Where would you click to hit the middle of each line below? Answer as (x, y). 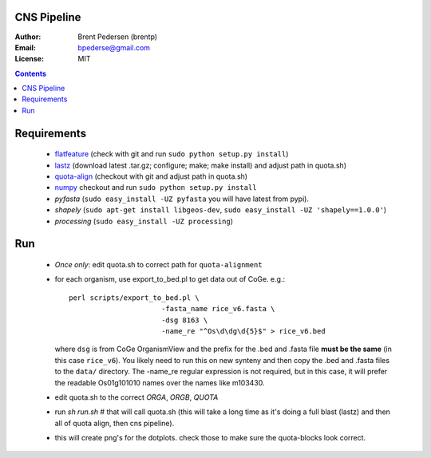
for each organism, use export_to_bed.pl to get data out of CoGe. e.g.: (170, 279)
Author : (28, 37)
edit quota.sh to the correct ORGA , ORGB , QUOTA (136, 397)
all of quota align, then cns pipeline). (115, 423)
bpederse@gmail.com (114, 47)
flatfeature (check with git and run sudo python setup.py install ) (172, 154)
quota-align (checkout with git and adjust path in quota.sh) (151, 176)
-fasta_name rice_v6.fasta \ (218, 309)
